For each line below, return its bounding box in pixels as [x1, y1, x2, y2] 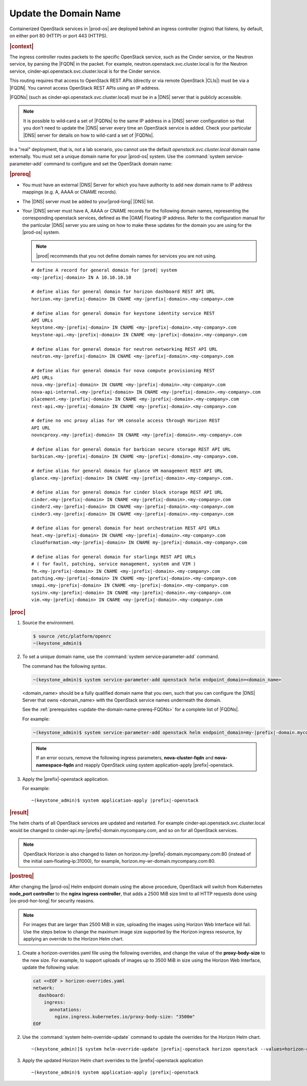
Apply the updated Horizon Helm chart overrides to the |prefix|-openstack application [22, 1057, 203, 1063]
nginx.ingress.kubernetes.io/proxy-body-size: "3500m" [54, 1014, 195, 1019]
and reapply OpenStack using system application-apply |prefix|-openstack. [75, 762, 234, 768]
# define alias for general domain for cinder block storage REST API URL [31, 489, 223, 495]
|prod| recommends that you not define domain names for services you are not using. [36, 252, 217, 259]
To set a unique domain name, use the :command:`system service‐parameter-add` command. [22, 653, 220, 660]
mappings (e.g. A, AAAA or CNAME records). [22, 189, 118, 195]
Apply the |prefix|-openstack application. [22, 776, 109, 782]
